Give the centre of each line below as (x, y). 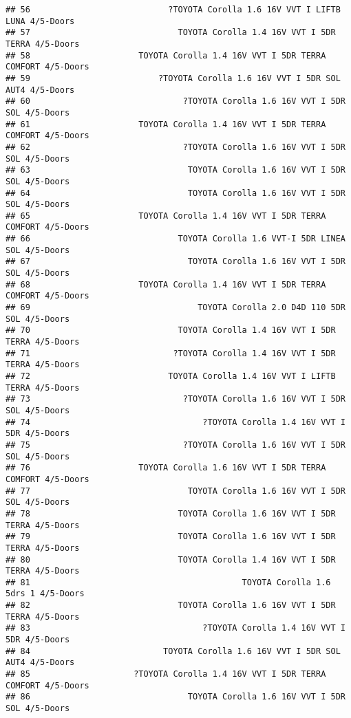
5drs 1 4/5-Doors (45, 594)
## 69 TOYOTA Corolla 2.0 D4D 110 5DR (175, 308)
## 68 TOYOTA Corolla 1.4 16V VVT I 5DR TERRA (166, 284)
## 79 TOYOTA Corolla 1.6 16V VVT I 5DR (171, 537)
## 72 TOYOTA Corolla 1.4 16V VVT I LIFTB (171, 376)
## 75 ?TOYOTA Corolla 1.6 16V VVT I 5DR (175, 445)
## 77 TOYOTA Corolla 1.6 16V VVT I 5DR (175, 491)
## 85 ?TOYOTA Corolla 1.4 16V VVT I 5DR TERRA (166, 674)
